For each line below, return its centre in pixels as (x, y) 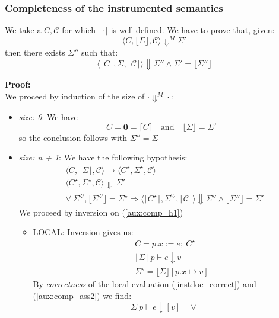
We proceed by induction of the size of (75, 96)
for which (79, 30)
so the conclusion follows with (73, 137)
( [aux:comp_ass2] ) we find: (82, 295)
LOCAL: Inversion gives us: (83, 232)
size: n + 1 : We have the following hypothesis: (103, 157)
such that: (100, 52)
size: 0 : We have (48, 117)
